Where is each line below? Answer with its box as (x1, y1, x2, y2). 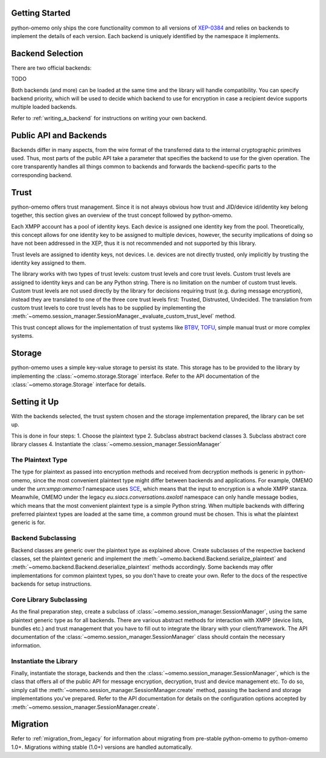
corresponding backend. (11, 171, 72, 178)
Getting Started (11, 8, 71, 18)
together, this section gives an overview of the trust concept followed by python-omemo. (11, 212, 233, 219)
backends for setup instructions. (11, 580, 92, 588)
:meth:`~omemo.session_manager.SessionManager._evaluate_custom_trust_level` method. (11, 313, 236, 320)
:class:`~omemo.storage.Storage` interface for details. (11, 381, 146, 388)
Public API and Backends (11, 130, 107, 140)
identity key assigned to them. (11, 259, 86, 267)
